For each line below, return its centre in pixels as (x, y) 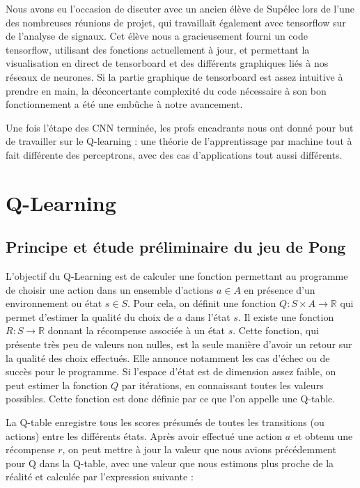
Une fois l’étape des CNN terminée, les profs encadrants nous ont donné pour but (180, 127)
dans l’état (208, 316)
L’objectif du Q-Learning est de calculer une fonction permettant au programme (177, 276)
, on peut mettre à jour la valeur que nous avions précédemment (199, 449)
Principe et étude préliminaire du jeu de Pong (176, 247)
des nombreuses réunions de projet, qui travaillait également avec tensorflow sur (176, 22)
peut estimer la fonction (57, 385)
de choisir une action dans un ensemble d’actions (110, 289)
